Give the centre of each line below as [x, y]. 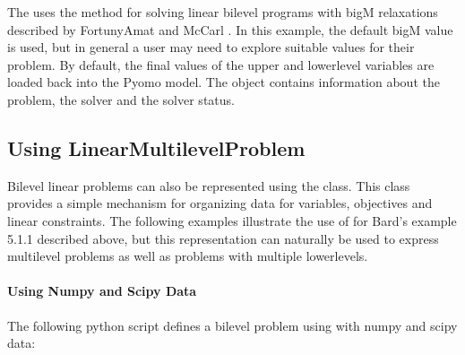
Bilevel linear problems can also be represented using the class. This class [209, 185]
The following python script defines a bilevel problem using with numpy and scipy [232, 325]
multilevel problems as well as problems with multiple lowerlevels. [188, 256]
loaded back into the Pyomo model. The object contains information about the [224, 82]
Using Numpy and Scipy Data [102, 291]
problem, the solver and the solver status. [121, 99]
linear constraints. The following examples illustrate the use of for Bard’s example [232, 220]
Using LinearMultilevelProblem [156, 147]
